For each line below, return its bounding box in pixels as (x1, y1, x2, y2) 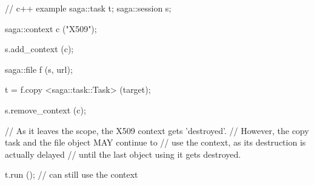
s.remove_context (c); (5, 103, 86, 116)
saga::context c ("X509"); (5, 22, 97, 35)
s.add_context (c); (5, 42, 74, 55)
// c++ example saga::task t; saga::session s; (5, 2, 172, 14)
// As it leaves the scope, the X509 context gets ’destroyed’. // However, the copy (5, 124, 309, 136)
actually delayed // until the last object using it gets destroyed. (5, 147, 241, 160)
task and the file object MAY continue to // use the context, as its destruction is (5, 136, 306, 149)
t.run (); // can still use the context (5, 168, 138, 181)
